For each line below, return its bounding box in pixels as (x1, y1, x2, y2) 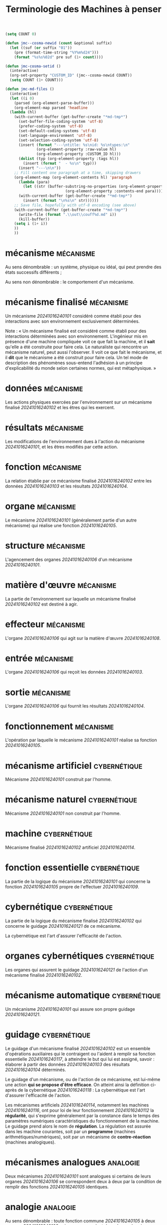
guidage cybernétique (5, 1029, 91, 1040)
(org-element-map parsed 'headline (14, 105, 88, 110)
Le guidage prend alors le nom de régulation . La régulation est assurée (5, 1123, 151, 1129)
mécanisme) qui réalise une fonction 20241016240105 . (5, 522, 117, 528)
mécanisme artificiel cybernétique (5, 760, 143, 771)
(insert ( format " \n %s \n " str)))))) (23, 198, 99, 203)
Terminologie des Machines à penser (5, 3, 162, 15)
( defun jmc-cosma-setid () (5, 63, 61, 68)
